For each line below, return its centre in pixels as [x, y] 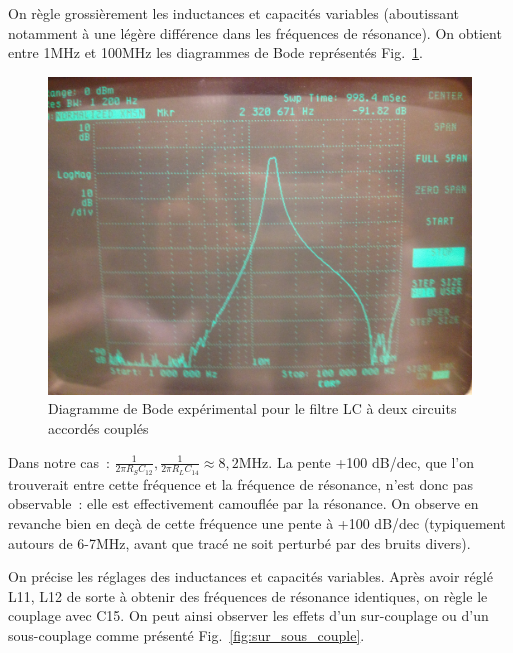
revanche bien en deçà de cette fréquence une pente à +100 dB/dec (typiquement [257, 522]
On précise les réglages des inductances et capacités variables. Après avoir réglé [250, 576]
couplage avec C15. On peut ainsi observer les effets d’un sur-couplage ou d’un [248, 615]
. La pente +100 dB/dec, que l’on [371, 461]
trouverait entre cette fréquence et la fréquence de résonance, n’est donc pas [241, 483]
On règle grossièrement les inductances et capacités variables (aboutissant [234, 13]
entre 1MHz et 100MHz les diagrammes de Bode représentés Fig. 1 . [215, 52]
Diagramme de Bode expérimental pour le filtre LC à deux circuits [252, 408]
